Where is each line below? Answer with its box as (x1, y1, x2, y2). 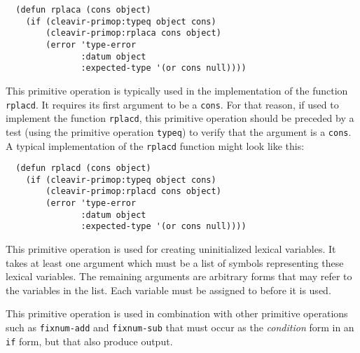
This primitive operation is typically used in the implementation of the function (6, 83, 348, 97)
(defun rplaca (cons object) (15, 5, 151, 15)
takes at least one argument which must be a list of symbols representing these (6, 255, 344, 270)
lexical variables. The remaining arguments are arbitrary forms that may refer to (6, 269, 352, 284)
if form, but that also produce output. (6, 333, 173, 348)
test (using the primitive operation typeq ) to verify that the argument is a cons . (6, 124, 352, 139)
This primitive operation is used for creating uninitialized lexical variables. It (6, 242, 336, 256)
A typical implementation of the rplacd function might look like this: (6, 138, 305, 153)
